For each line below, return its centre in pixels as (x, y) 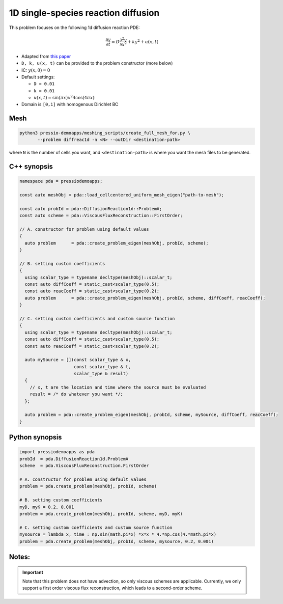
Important (33, 572)
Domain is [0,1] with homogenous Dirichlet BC (70, 104)
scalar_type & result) (101, 374)
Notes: (20, 557)
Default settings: (38, 77)
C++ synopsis (31, 166)
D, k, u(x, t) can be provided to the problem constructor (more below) (97, 63)
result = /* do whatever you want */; (76, 394)
